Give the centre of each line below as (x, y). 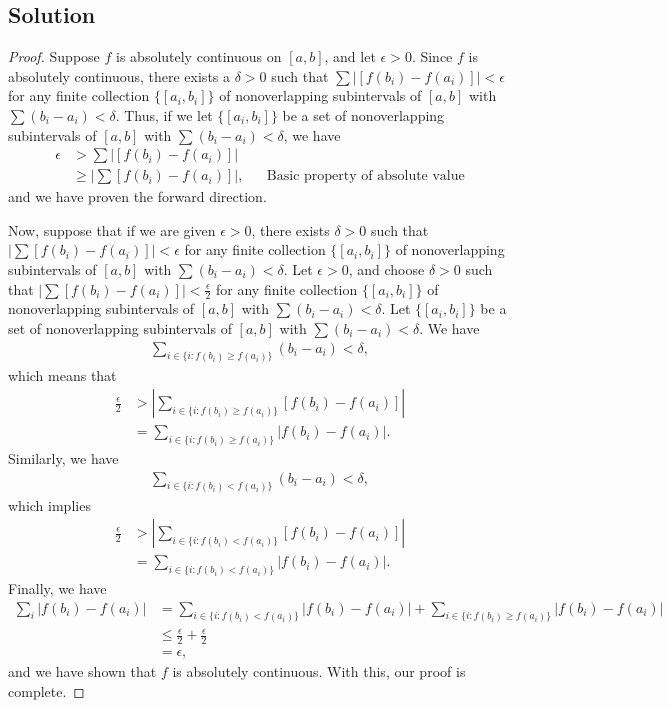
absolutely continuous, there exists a (119, 75)
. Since (432, 56)
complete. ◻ (46, 690)
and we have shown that (82, 670)
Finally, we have (57, 588)
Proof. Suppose (54, 56)
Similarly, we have (63, 458)
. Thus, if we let (164, 114)
